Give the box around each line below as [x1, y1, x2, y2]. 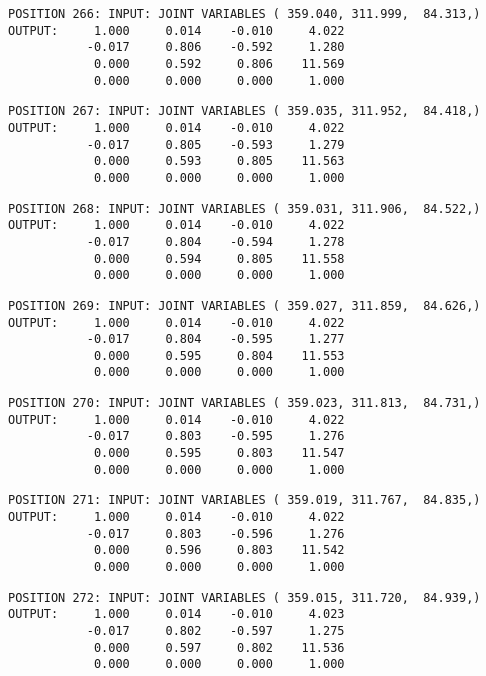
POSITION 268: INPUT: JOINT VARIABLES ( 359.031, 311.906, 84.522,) [8, 201, 481, 216]
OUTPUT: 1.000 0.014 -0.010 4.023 [8, 607, 345, 622]
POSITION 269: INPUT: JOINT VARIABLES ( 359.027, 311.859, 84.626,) [8, 298, 481, 313]
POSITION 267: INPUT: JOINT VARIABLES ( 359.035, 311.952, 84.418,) [8, 104, 481, 119]
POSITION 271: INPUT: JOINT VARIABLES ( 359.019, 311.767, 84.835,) [8, 493, 481, 508]
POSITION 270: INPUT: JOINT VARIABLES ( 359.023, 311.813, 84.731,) [8, 396, 481, 411]
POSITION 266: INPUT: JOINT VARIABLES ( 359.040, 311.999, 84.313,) [8, 7, 481, 21]
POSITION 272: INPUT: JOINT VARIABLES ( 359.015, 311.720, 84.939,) [8, 590, 481, 605]
